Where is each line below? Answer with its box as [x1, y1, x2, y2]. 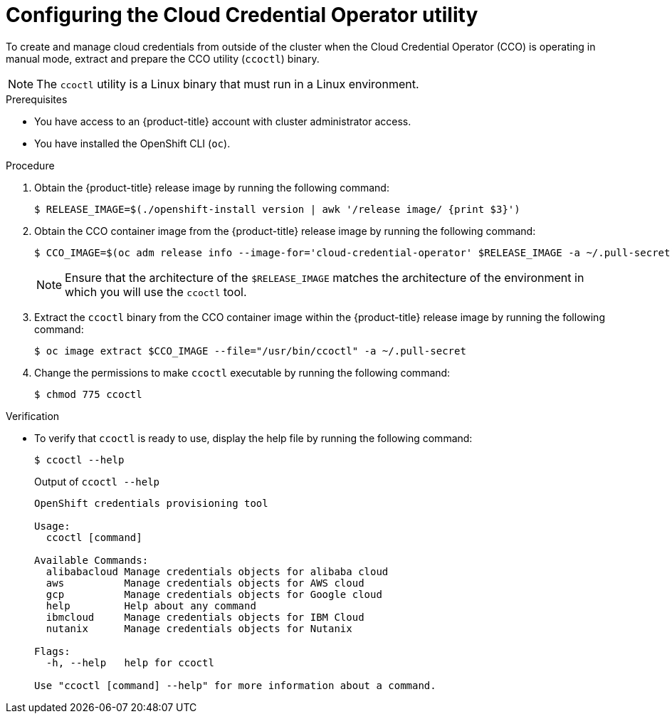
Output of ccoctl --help [34, 475, 160, 488]
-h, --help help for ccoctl [46, 656, 214, 668]
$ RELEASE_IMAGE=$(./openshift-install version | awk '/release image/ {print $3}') [34, 203, 520, 215]
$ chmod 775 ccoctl [34, 388, 142, 400]
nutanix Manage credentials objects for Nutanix [46, 622, 352, 634]
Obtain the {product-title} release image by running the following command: [34, 181, 389, 194]
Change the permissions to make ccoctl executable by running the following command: [34, 366, 451, 379]
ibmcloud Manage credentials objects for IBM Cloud [46, 611, 364, 623]
